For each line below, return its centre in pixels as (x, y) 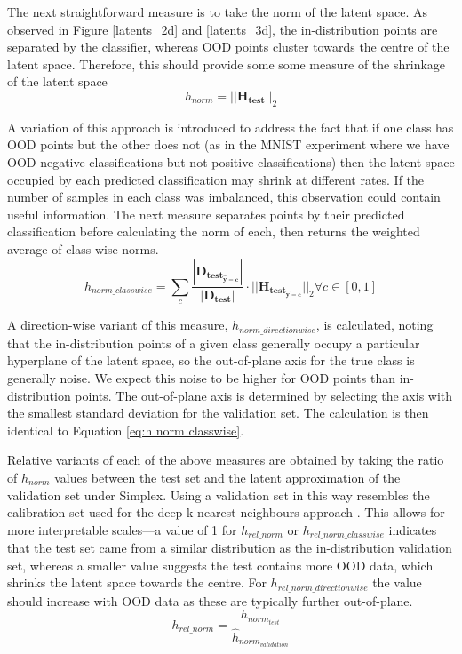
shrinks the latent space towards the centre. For (137, 582)
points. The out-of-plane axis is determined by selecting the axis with (264, 395)
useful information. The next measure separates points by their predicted (206, 214)
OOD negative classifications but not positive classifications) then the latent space (231, 161)
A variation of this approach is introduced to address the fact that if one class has (231, 127)
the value (397, 582)
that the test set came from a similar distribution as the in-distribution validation (230, 548)
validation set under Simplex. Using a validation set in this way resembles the (219, 494)
